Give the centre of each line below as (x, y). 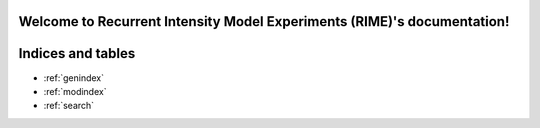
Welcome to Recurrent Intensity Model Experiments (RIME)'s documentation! (264, 21)
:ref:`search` (69, 106)
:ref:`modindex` (75, 91)
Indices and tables (77, 53)
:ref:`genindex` (74, 77)
